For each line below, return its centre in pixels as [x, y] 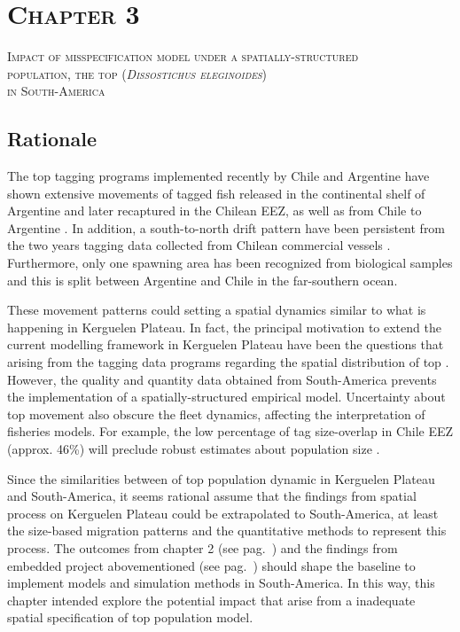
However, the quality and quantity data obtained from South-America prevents [222, 379]
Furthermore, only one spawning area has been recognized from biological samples [230, 263]
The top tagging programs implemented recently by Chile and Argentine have [218, 176]
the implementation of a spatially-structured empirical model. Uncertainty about [226, 397]
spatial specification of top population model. [130, 617]
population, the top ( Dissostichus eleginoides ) [137, 73]
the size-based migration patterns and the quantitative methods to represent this [227, 531]
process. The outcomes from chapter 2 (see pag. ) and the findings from [203, 547]
